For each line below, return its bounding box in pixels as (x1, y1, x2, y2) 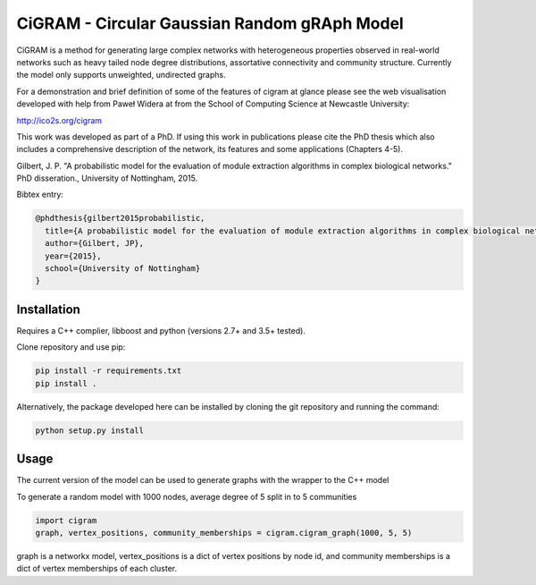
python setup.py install (35, 425, 145, 436)
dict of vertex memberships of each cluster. (16, 564, 178, 574)
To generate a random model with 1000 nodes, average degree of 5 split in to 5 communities (16, 491, 357, 502)
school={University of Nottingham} (45, 264, 201, 273)
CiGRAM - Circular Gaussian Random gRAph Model (16, 13, 404, 33)
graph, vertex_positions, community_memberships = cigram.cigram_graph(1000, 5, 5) (35, 528, 413, 538)
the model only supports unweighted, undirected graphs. (16, 70, 227, 81)
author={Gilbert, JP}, (45, 238, 145, 249)
